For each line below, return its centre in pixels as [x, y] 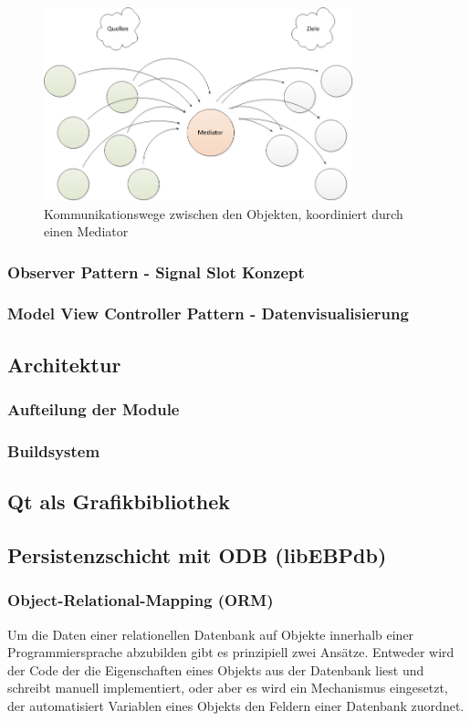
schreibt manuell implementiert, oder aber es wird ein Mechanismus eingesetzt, [228, 688]
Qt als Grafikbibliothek [119, 502]
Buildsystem [54, 450]
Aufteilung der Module [94, 409]
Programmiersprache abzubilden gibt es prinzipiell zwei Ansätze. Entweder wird [231, 652]
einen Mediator [86, 231]
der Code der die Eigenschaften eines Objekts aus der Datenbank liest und [216, 669]
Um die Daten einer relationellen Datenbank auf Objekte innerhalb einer [211, 634]
